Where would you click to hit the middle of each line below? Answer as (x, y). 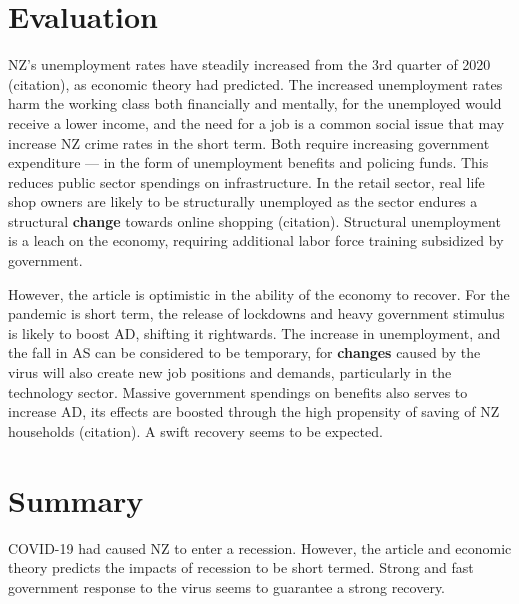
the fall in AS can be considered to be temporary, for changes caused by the (244, 352)
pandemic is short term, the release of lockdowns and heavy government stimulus (256, 313)
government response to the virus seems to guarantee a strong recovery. (227, 586)
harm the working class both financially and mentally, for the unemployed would (255, 103)
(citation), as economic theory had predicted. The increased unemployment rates (255, 83)
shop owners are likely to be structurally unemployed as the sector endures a (243, 201)
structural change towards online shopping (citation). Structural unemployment (254, 220)
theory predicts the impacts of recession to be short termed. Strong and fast (241, 567)
